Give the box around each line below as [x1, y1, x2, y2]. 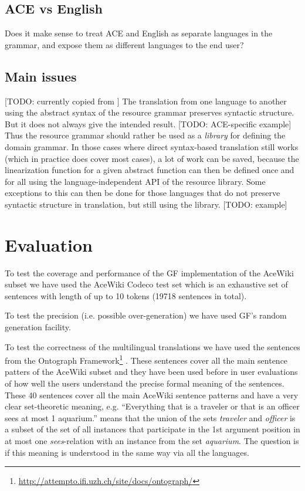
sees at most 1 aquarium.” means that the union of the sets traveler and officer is [5, 411, 296, 424]
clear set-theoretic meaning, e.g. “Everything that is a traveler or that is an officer [5, 400, 300, 412]
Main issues [5, 67, 77, 85]
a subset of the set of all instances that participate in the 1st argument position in [5, 423, 300, 435]
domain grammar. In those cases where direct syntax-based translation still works [5, 140, 299, 153]
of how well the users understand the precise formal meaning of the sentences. [5, 377, 284, 390]
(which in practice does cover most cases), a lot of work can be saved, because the [5, 152, 299, 164]
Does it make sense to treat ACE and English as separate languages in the [5, 27, 273, 39]
